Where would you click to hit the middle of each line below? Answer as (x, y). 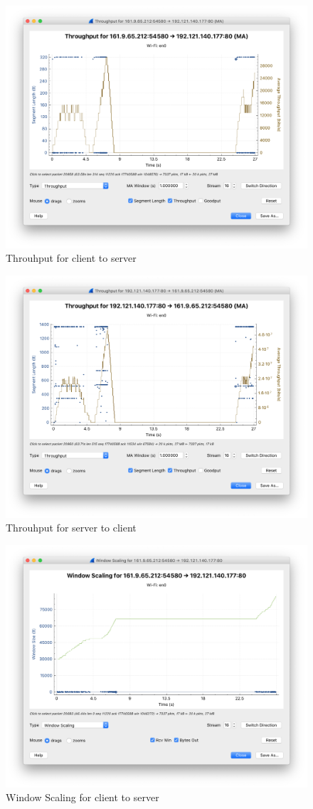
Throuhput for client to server (71, 258)
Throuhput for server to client (71, 528)
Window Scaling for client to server (83, 797)
